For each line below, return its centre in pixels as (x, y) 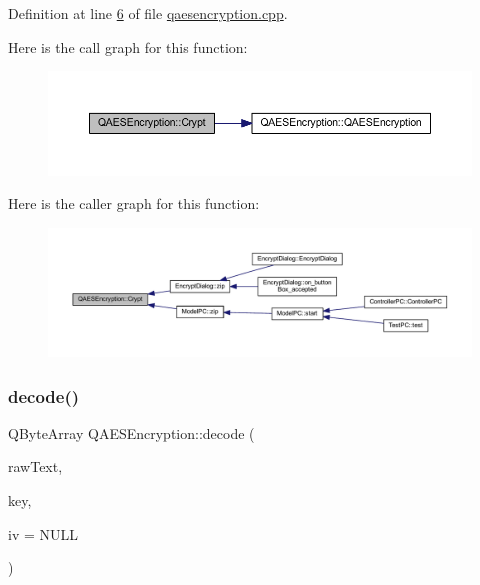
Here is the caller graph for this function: (134, 203)
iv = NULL (43, 533)
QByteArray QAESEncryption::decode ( (131, 432)
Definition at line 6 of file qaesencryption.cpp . (148, 13)
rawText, (35, 466)
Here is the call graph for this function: (128, 46)
